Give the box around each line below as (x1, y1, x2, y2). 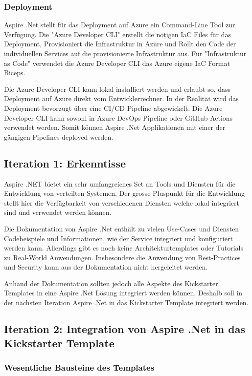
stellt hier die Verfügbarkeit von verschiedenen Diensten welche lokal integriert (4, 197, 239, 208)
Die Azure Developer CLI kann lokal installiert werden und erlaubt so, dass (4, 84, 231, 94)
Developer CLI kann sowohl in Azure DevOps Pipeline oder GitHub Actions (4, 112, 233, 123)
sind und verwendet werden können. (4, 207, 112, 217)
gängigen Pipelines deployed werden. (4, 131, 114, 142)
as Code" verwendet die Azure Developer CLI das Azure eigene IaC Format (4, 58, 230, 68)
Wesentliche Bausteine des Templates (4, 361, 155, 373)
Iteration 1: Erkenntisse (4, 155, 126, 170)
